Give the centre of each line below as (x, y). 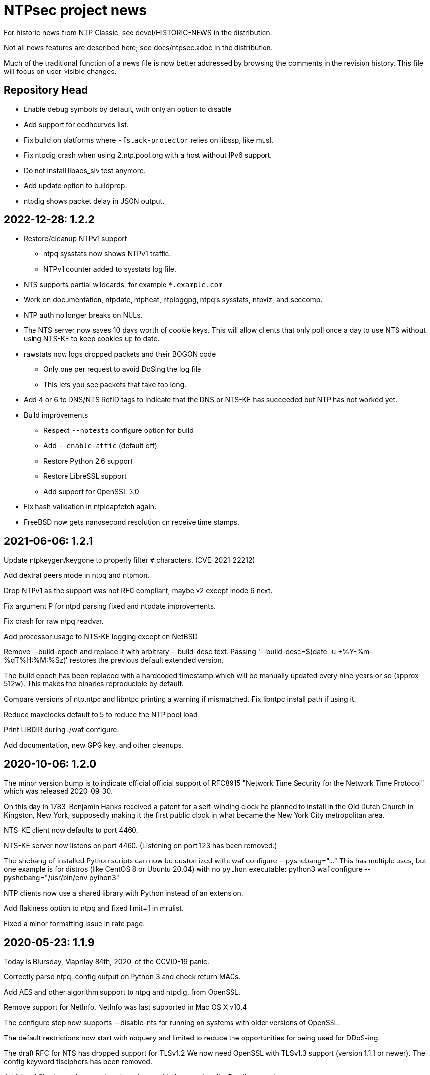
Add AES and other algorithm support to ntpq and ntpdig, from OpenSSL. (122, 992)
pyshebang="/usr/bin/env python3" (62, 878)
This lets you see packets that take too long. (115, 385)
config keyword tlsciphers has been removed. (78, 1061)
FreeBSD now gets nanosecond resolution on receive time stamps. (132, 522)
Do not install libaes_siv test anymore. (85, 170)
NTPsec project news (76, 10)
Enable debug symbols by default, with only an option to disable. (129, 109)
